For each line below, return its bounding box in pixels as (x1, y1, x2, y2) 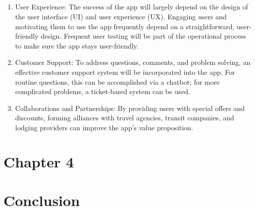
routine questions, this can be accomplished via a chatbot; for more (15, 76, 220, 87)
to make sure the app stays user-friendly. (15, 40, 139, 51)
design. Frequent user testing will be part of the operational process (41, 31, 246, 41)
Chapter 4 (3, 151, 74, 171)
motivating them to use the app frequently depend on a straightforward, (15, 21, 235, 31)
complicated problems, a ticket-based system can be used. (15, 86, 190, 97)
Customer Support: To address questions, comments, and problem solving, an (15, 57, 251, 67)
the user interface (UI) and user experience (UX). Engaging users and (15, 11, 227, 21)
